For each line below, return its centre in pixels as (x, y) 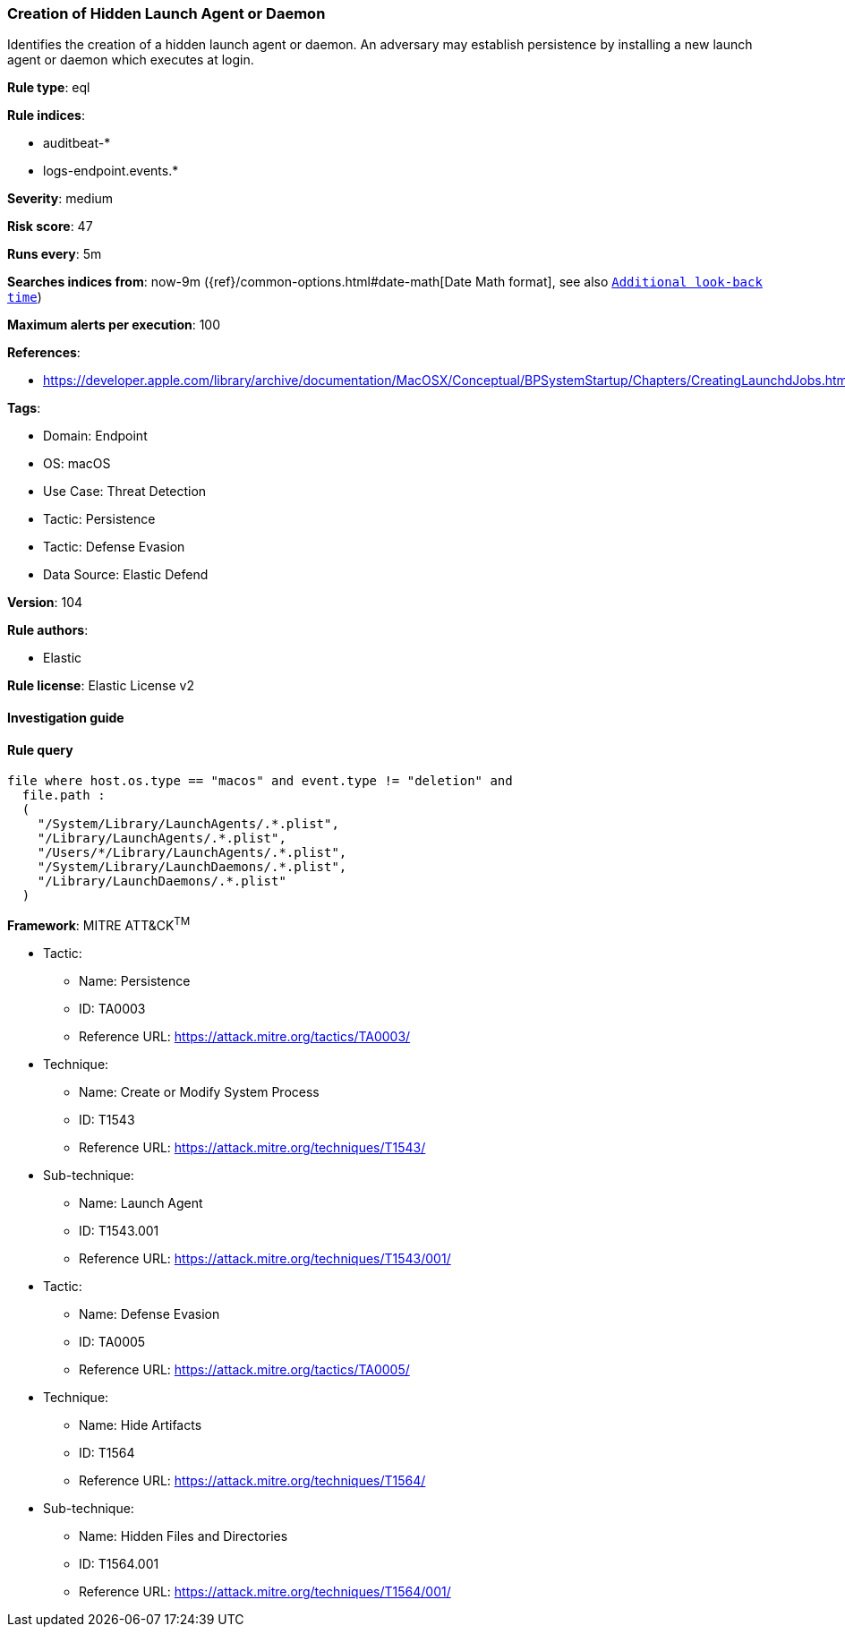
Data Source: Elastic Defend (126, 575)
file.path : (64, 796)
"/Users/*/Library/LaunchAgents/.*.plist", (192, 853)
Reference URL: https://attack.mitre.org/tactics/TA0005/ (244, 1369)
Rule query (40, 749)
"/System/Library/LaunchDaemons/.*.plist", (192, 867)
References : (44, 353)
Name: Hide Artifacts (141, 1424)
